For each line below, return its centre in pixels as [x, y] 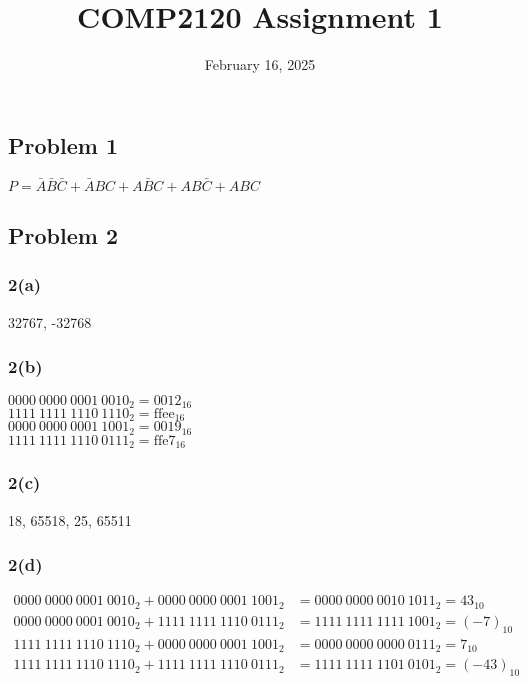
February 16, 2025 [260, 64]
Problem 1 [63, 144]
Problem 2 [63, 235]
